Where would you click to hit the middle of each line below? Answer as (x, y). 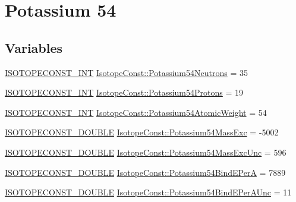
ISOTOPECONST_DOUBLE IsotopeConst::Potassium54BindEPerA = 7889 (145, 172)
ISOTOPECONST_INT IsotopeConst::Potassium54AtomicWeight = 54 (136, 112)
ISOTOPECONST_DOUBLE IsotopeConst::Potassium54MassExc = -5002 (142, 132)
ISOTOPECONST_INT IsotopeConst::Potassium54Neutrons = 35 (126, 72)
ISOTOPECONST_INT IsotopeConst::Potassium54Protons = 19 (124, 92)
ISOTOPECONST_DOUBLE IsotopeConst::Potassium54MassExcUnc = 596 (146, 152)
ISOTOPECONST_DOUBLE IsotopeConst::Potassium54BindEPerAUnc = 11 (148, 192)
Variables (34, 47)
